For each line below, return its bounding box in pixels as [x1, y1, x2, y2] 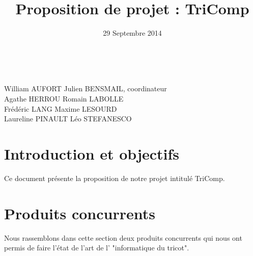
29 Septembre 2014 [103, 28, 162, 38]
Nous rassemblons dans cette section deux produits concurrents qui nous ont [4, 232, 242, 243]
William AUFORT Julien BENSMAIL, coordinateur [4, 83, 167, 94]
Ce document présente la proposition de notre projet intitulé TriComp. [4, 172, 225, 183]
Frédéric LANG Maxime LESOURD [4, 103, 117, 114]
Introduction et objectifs [4, 143, 180, 164]
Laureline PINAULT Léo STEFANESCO [4, 113, 132, 124]
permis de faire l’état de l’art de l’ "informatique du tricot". [4, 242, 189, 253]
